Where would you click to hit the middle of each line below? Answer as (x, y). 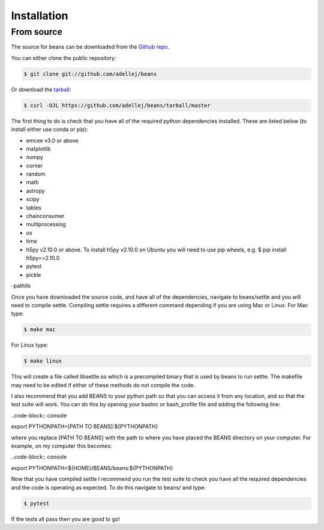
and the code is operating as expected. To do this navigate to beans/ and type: (109, 487)
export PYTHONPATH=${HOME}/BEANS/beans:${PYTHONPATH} (92, 468)
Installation (40, 16)
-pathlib (21, 286)
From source (37, 32)
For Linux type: (30, 345)
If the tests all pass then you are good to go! (65, 519)
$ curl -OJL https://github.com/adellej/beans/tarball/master (117, 105)
